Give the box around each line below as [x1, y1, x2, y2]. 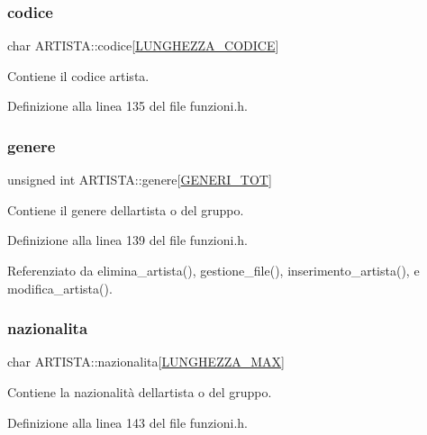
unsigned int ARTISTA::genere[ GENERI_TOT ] [7, 170, 272, 189]
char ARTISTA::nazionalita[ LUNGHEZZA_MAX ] [7, 352, 286, 371]
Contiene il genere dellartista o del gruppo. [7, 200, 244, 219]
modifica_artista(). [7, 278, 113, 297]
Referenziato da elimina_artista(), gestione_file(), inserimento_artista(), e [7, 261, 420, 279]
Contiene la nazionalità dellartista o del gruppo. [7, 383, 272, 401]
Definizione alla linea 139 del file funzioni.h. [7, 231, 249, 249]
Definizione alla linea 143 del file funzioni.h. [7, 412, 249, 431]
